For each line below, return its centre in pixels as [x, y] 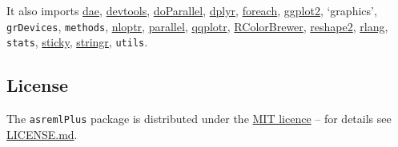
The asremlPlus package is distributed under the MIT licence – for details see [199, 119]
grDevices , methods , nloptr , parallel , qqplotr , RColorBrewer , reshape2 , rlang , [197, 26]
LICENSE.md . [42, 134]
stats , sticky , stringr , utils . [77, 42]
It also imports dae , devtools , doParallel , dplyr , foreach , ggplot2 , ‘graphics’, [192, 10]
